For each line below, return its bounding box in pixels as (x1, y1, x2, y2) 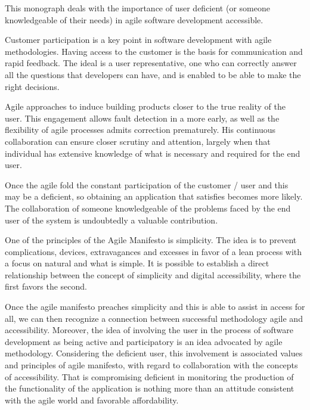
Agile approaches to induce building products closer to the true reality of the (5, 100, 286, 113)
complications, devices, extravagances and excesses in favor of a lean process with (5, 245, 302, 257)
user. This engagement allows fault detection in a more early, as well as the (5, 111, 280, 124)
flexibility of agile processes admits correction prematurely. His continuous (5, 123, 276, 136)
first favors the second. (5, 280, 87, 293)
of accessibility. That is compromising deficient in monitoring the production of (5, 370, 294, 383)
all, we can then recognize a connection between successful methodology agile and (5, 312, 303, 324)
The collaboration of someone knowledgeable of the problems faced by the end (5, 201, 291, 214)
